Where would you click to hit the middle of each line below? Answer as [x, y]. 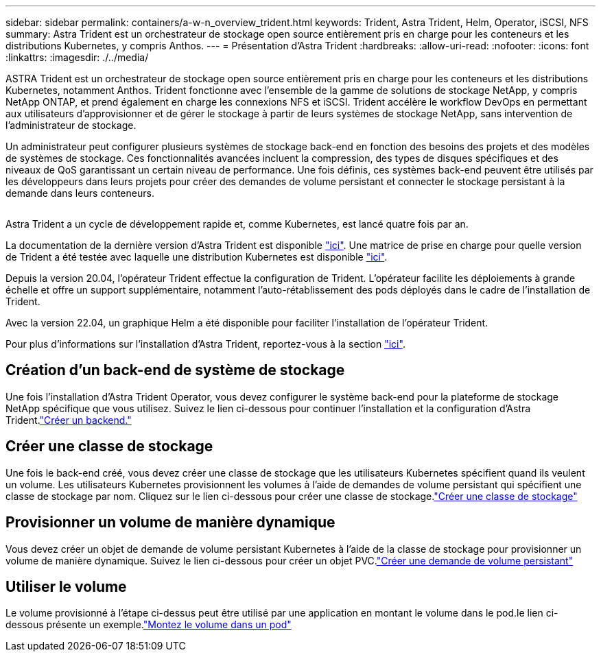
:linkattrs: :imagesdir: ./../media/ [77, 57]
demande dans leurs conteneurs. [80, 193]
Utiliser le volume [66, 586]
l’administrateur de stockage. [71, 125]
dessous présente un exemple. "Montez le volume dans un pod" [149, 625]
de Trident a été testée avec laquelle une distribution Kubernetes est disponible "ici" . [197, 257]
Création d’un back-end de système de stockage [175, 370]
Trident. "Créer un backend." [69, 420]
